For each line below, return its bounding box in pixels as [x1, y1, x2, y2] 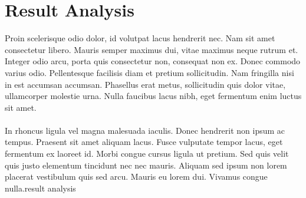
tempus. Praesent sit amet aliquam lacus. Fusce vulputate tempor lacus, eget [5, 136, 283, 148]
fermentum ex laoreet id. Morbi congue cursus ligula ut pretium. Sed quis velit [5, 147, 289, 160]
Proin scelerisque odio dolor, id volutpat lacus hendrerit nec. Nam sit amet [5, 32, 275, 44]
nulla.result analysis [5, 181, 76, 194]
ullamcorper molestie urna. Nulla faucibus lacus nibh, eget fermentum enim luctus [5, 90, 302, 102]
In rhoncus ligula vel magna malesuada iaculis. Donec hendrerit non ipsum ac [5, 124, 285, 136]
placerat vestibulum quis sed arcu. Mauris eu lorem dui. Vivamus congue [5, 170, 268, 183]
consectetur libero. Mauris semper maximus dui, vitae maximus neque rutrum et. [5, 43, 298, 55]
